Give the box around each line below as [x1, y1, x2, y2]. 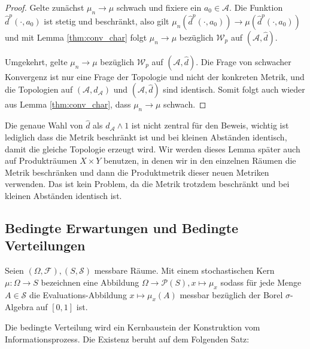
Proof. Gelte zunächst [5, 1, 84, 13]
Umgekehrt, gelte [5, 55, 68, 68]
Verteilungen [5, 236, 86, 255]
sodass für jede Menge [220, 275, 302, 288]
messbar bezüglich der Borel [180, 288, 283, 301]
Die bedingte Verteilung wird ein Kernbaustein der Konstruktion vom [5, 320, 260, 333]
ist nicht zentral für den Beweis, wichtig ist [131, 119, 289, 131]
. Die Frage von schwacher [196, 55, 291, 68]
